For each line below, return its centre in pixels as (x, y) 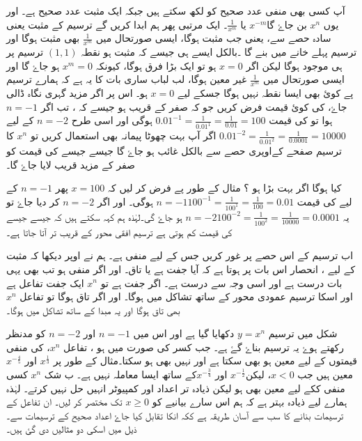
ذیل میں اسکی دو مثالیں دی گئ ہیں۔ (72, 429)
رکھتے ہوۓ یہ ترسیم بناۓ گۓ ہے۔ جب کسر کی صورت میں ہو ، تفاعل (204, 347)
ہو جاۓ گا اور (33, 65)
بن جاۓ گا (287, 24)
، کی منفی (28, 347)
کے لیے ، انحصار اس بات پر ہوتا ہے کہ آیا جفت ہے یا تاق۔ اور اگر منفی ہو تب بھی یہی (181, 269)
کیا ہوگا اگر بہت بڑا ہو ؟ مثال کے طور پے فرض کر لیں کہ (225, 188)
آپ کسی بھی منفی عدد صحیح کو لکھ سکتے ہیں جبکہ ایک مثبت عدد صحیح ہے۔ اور (176, 10)
